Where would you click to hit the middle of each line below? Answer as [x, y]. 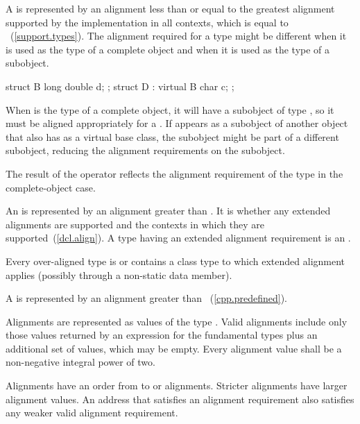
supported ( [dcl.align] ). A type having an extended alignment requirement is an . [178, 238]
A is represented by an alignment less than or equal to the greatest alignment [170, 8]
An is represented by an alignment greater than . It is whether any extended [168, 211]
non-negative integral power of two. [80, 362]
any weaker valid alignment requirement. [92, 413]
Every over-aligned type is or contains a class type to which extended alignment [175, 261]
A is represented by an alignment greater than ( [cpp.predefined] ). [146, 298]
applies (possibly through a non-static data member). [119, 274]
